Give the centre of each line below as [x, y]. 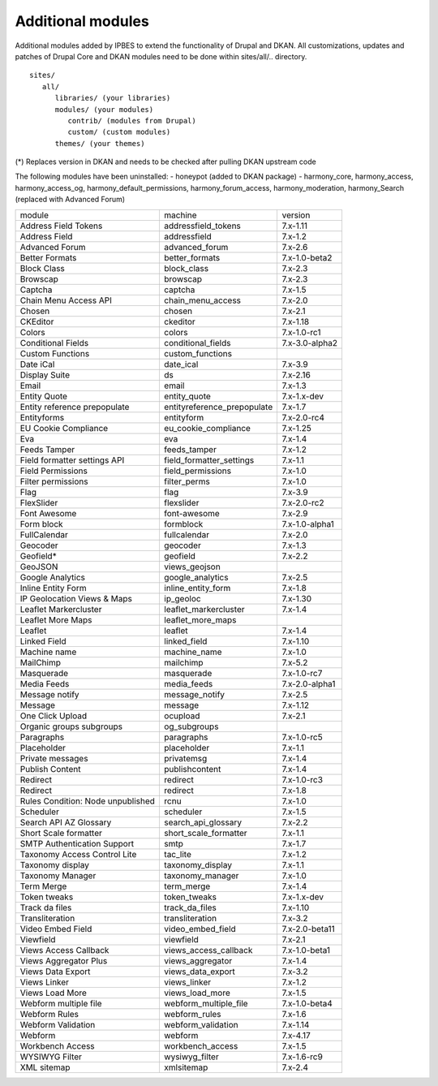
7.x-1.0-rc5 [303, 737]
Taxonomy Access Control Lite [78, 854]
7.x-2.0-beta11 [309, 929]
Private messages [54, 758]
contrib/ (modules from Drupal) [132, 121]
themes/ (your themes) [100, 143]
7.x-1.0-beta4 [307, 1003]
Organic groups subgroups [71, 726]
